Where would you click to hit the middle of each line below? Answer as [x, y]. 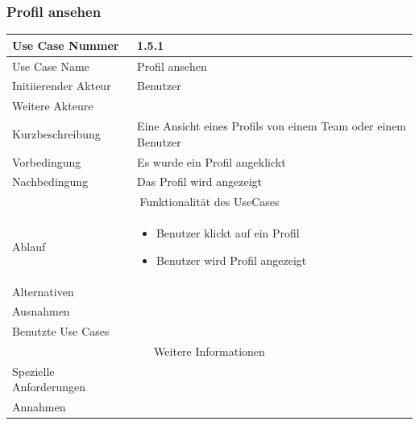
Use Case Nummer [66, 45]
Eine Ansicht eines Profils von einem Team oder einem [272, 126]
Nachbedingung [50, 182]
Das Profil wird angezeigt [200, 182]
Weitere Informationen [209, 351]
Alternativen [43, 291]
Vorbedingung [47, 161]
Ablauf [29, 246]
